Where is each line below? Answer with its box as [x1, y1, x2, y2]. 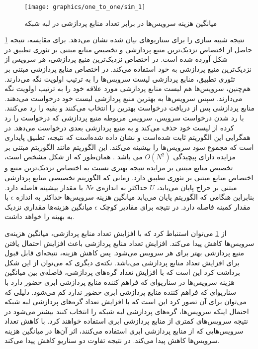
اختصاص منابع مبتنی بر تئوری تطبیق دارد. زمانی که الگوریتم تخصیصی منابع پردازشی [4, 172, 254, 182]
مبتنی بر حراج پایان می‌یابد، [157, 182, 237, 192]
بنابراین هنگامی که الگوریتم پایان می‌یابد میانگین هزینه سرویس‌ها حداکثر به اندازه [16, 192, 255, 202]
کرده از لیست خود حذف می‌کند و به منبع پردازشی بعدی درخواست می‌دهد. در [4, 122, 234, 132]
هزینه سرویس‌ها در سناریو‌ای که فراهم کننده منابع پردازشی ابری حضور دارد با [4, 276, 235, 287]
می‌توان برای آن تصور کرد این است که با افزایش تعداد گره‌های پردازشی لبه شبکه [4, 296, 247, 307]
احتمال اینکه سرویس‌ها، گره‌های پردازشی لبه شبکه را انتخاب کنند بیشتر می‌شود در [4, 306, 249, 316]
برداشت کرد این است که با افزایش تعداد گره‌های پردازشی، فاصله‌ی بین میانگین [4, 267, 240, 277]
